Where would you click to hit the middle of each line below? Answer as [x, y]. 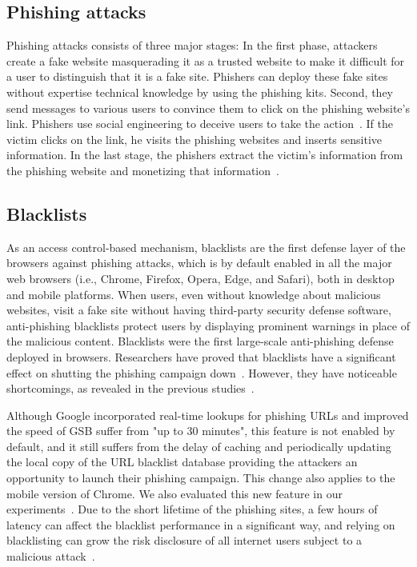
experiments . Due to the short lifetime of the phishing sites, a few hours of [192, 509]
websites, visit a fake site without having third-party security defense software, [199, 310]
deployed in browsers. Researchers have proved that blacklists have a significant [201, 356]
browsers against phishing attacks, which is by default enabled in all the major [199, 263]
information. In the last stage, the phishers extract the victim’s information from [205, 155]
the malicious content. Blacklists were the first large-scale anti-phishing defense [200, 341]
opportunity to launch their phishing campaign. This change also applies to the [201, 478]
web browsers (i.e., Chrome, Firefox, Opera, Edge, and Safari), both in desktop [200, 278]
